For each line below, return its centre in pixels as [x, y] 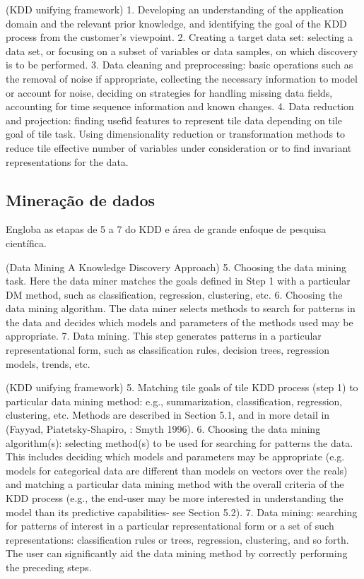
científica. [26, 243]
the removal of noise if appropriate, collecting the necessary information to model [182, 78]
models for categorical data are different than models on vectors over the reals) [177, 470]
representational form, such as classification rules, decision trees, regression [168, 350]
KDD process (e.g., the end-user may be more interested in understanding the [175, 498]
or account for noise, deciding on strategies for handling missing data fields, [169, 92]
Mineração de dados [81, 199]
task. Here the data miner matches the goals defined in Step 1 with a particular [178, 281]
